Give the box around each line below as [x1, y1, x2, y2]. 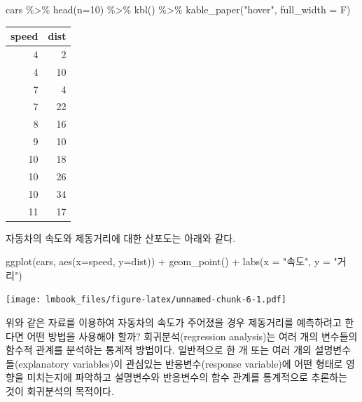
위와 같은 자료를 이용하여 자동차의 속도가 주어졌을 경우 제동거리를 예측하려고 [6, 315, 342, 330]
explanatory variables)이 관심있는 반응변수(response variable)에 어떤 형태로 [18, 356, 343, 370]
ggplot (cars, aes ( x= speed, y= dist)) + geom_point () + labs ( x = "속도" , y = [6, 254, 330, 269]
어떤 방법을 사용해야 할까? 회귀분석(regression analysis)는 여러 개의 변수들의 [27, 328, 358, 343]
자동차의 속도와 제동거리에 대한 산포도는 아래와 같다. [6, 230, 236, 245]
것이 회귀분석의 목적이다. [6, 384, 114, 398]
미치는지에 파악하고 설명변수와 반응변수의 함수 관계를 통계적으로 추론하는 [27, 370, 348, 384]
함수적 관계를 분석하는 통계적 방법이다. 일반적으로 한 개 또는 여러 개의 [6, 342, 312, 357]
